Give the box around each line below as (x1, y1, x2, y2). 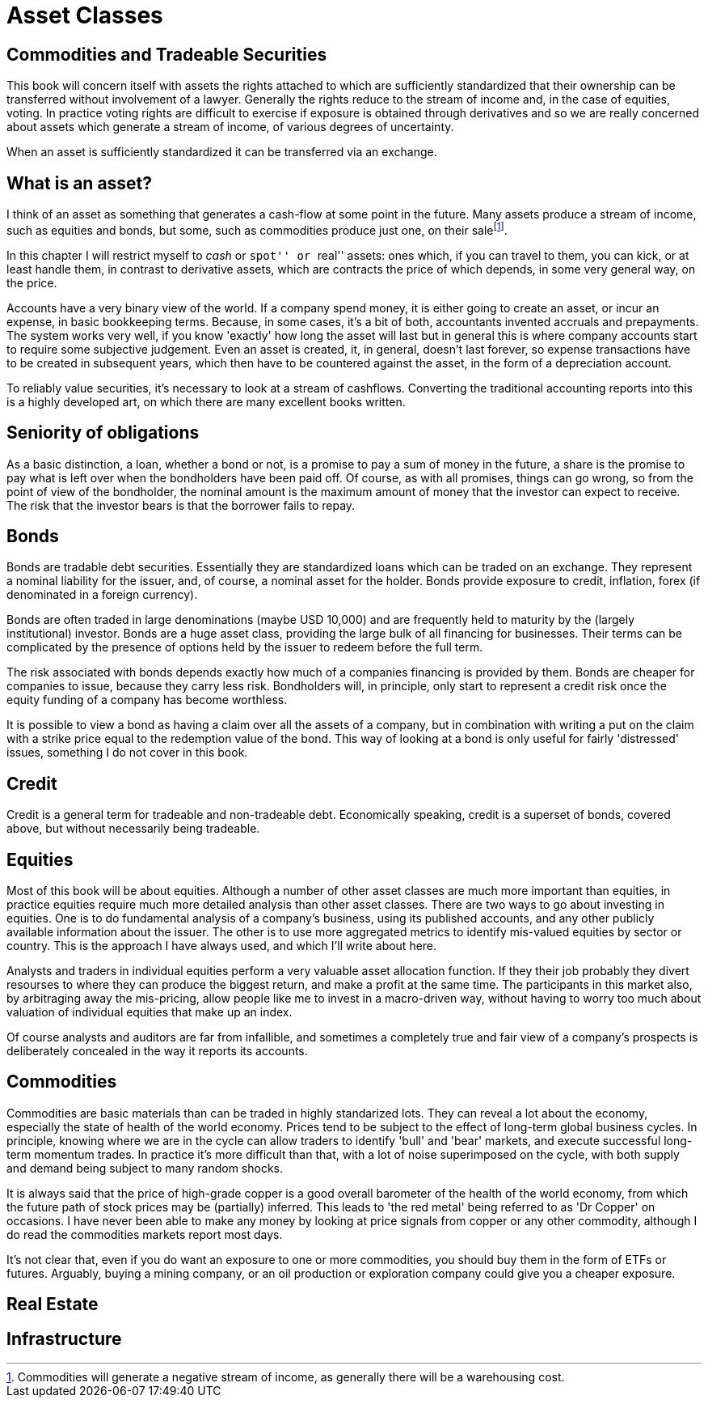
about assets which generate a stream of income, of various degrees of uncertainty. (6, 120, 454, 134)
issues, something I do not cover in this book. (6, 745, 248, 760)
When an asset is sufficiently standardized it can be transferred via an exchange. (6, 145, 437, 159)
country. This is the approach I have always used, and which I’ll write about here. (6, 939, 437, 953)
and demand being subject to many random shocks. (6, 1160, 284, 1175)
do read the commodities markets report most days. (6, 1227, 283, 1241)
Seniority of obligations (6, 422, 200, 443)
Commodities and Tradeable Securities (6, 44, 327, 65)
